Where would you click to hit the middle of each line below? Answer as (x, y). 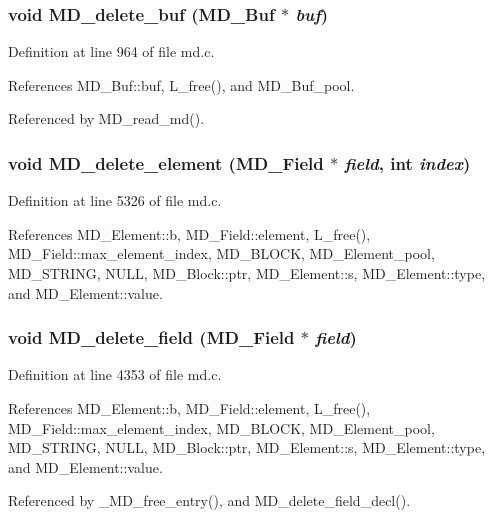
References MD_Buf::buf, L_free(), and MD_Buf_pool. (181, 84)
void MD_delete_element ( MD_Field (166, 162)
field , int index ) (407, 162)
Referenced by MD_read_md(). (106, 118)
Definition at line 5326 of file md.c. (115, 200)
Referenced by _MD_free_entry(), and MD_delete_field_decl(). (209, 500)
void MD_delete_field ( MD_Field (151, 337)
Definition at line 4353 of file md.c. (115, 374)
